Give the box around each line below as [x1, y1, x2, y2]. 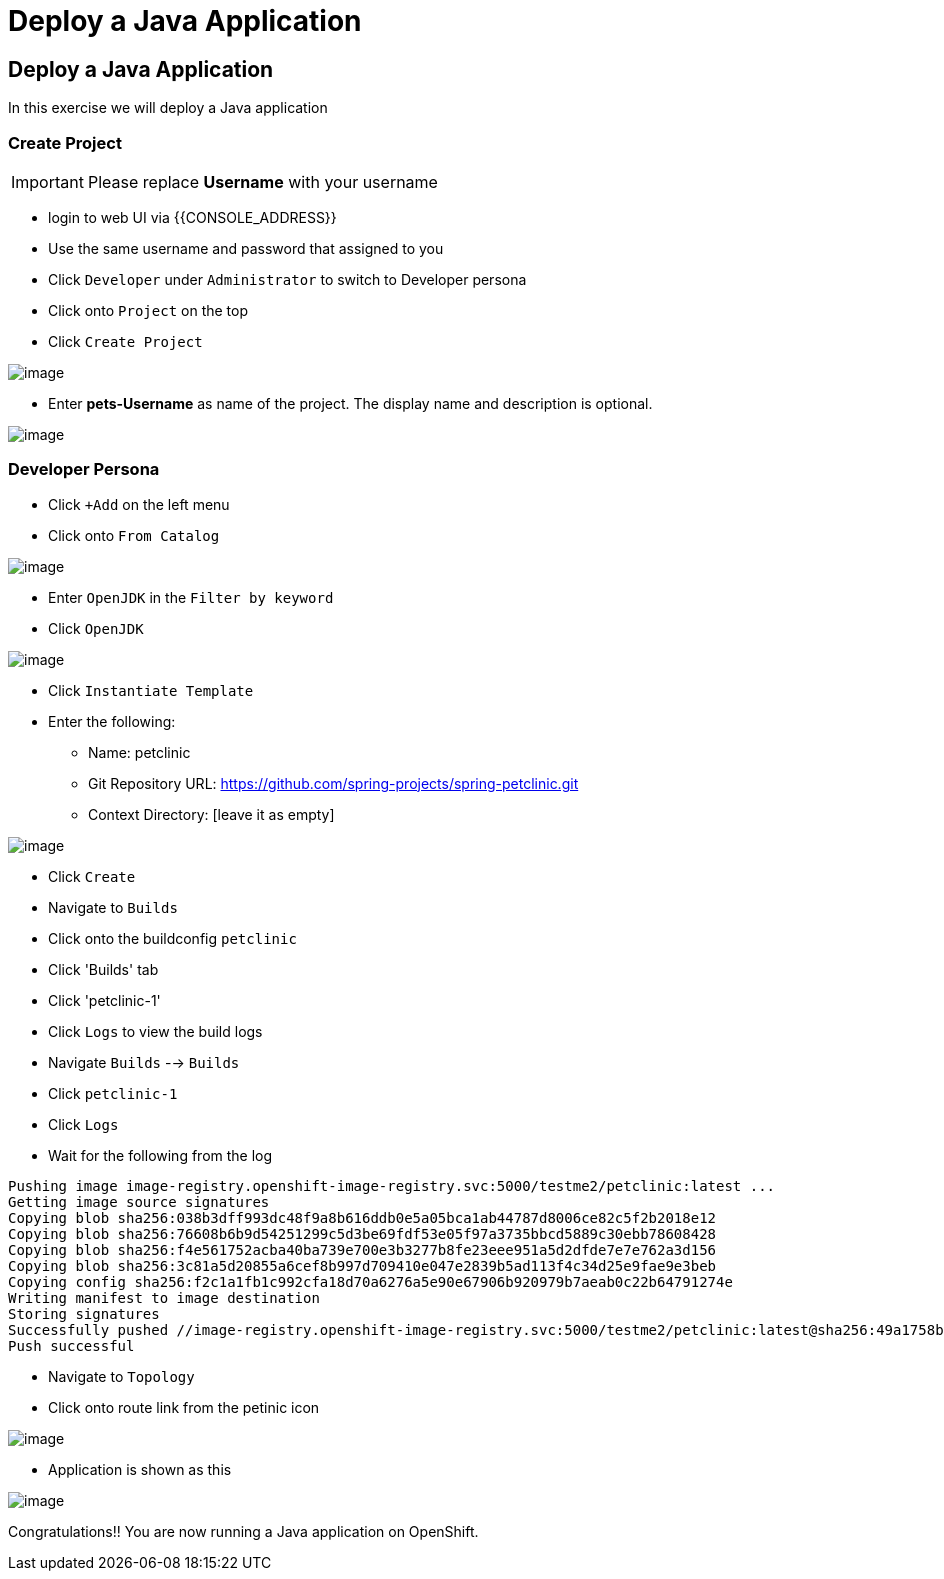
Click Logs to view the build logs [48, 1022, 263, 1040]
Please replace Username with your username [87, 171, 438, 192]
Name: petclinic [88, 743, 191, 761]
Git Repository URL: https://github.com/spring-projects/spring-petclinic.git [88, 774, 579, 792]
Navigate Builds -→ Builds [48, 1053, 240, 1071]
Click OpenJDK [48, 619, 144, 637]
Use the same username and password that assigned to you [48, 239, 444, 257]
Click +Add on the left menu [48, 495, 230, 513]
